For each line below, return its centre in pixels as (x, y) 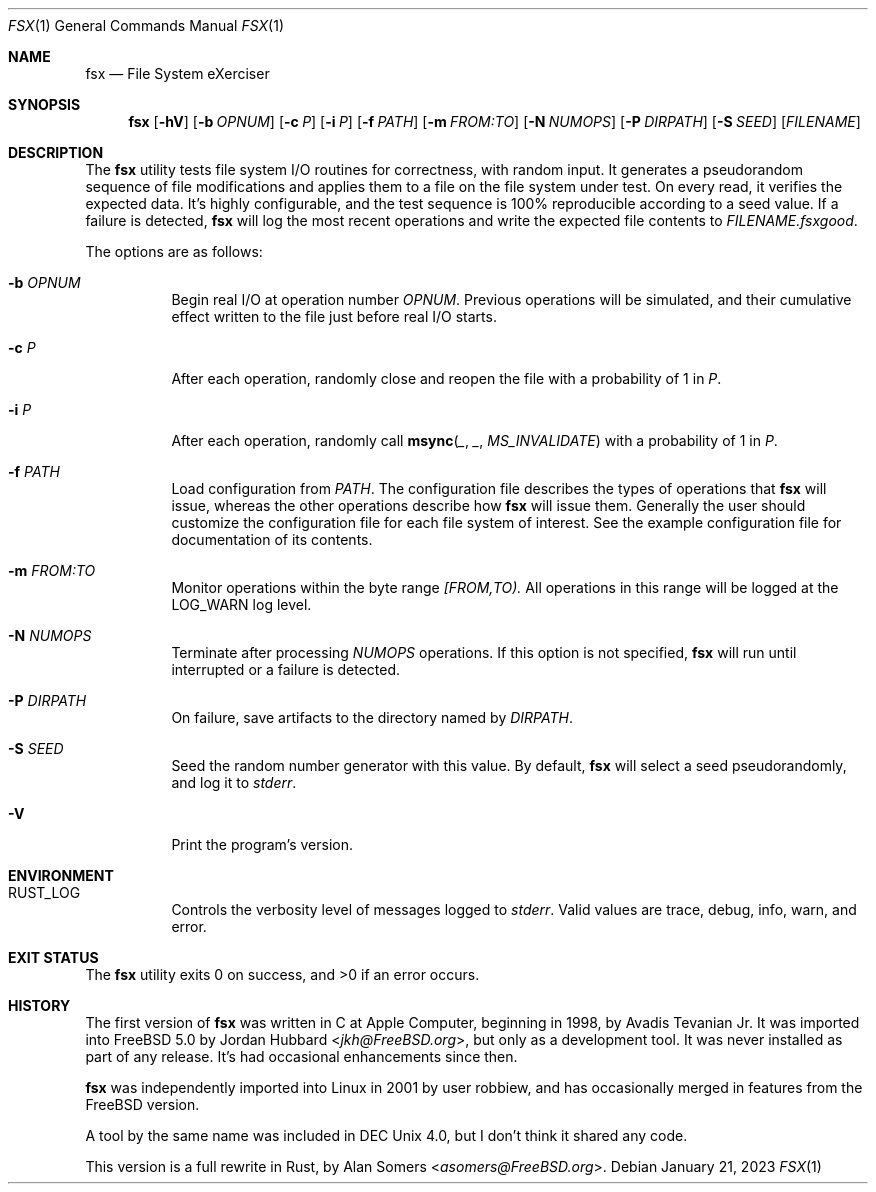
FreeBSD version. (142, 1104)
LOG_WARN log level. (241, 604)
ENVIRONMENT (61, 875)
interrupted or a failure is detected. (286, 669)
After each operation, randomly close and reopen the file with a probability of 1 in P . (446, 378)
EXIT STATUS (53, 957)
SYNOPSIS (44, 104)
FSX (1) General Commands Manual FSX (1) (146, 25)
